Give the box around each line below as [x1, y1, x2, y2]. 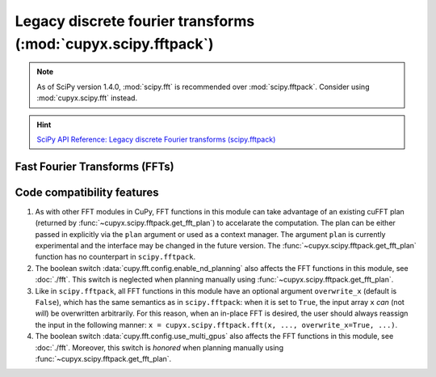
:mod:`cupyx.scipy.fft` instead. [36, 93, 137, 103]
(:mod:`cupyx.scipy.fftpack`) [15, 35, 214, 53]
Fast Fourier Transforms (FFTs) [15, 159, 174, 173]
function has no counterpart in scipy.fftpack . [35, 252, 196, 262]
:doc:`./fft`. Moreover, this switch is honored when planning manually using [35, 342, 284, 352]
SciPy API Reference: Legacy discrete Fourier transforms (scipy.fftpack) [36, 134, 276, 144]
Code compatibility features [15, 185, 159, 199]
